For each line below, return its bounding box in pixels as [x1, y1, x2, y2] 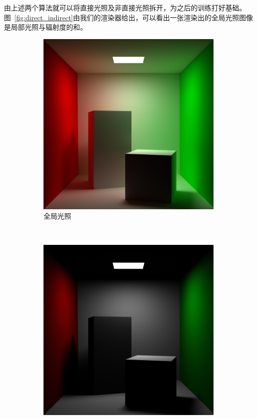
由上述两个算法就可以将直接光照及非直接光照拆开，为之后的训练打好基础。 [4, 2, 246, 12]
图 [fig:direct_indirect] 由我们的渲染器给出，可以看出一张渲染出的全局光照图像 [4, 12, 253, 22]
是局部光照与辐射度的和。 [4, 22, 87, 32]
